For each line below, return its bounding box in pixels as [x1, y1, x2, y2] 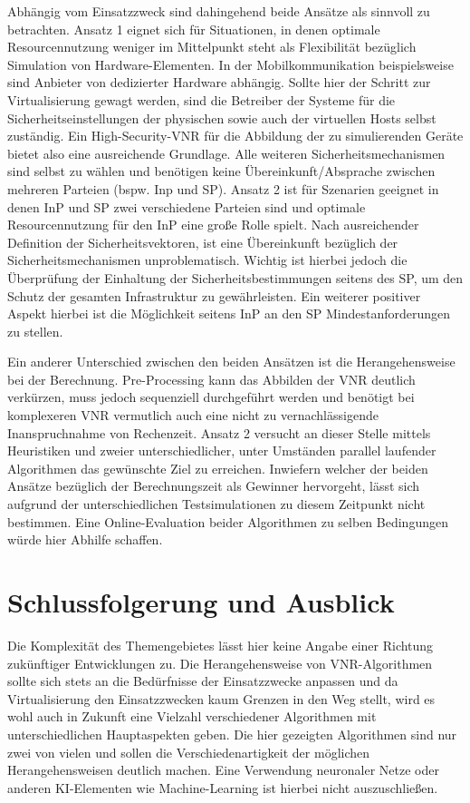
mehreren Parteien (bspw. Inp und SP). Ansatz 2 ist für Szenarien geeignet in [7, 179, 439, 198]
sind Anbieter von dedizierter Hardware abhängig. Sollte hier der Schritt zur [7, 73, 431, 92]
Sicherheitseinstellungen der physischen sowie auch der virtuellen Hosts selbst [7, 108, 436, 127]
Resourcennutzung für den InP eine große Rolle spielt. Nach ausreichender [7, 215, 419, 234]
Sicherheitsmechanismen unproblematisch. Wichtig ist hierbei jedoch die [7, 250, 408, 269]
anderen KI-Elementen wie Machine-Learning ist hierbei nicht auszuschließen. [7, 778, 438, 797]
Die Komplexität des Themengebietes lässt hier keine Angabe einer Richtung [7, 635, 434, 654]
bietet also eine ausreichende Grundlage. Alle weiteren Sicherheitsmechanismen [7, 143, 446, 162]
